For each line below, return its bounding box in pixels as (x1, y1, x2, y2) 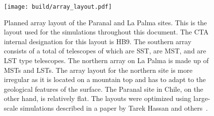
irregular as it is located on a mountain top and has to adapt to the (4, 74, 206, 84)
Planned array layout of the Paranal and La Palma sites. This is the (4, 17, 207, 27)
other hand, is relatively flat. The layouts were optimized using (4, 93, 191, 103)
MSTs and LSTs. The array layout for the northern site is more (4, 65, 193, 75)
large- (193, 93, 210, 103)
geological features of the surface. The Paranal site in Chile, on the (4, 83, 203, 94)
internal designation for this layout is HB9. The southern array (4, 36, 192, 46)
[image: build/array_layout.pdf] (4, 3, 112, 10)
